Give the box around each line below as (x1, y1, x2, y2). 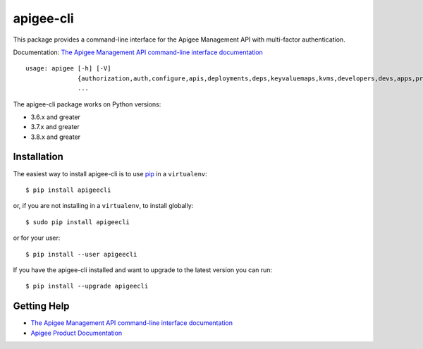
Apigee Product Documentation (30, 329, 123, 337)
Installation (13, 151, 63, 163)
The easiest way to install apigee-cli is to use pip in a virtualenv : (13, 169, 207, 178)
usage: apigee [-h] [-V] (25, 64, 111, 73)
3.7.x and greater (30, 123, 80, 131)
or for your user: (13, 233, 61, 243)
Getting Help (13, 300, 70, 312)
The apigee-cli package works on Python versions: (13, 99, 161, 109)
